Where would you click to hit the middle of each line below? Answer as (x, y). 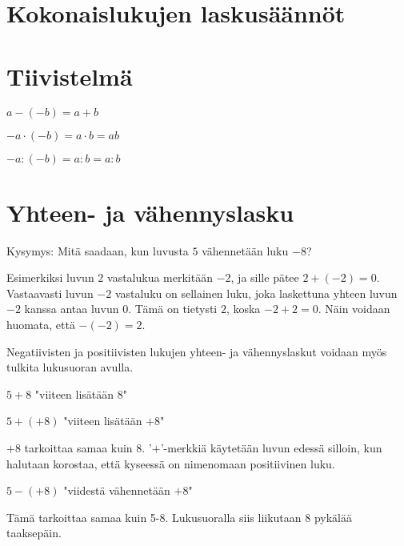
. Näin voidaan (354, 309)
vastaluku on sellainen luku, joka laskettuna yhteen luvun (256, 293)
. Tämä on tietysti (173, 309)
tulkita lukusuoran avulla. (70, 367)
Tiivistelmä (70, 76)
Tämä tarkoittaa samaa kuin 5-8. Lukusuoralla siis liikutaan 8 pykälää (179, 517)
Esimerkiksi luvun (50, 277)
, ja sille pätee (265, 277)
